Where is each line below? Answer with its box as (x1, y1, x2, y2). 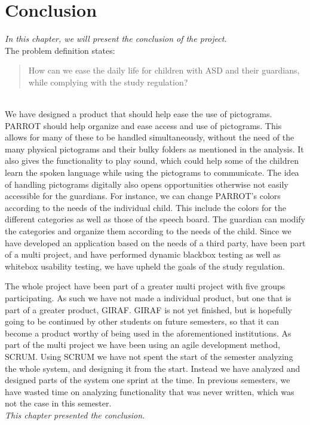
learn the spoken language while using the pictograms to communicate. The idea (5, 166, 299, 179)
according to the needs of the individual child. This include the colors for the (5, 201, 286, 213)
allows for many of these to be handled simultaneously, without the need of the (5, 131, 294, 143)
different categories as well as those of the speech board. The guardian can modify (5, 213, 305, 225)
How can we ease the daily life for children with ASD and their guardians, (28, 64, 300, 77)
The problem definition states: (5, 44, 115, 56)
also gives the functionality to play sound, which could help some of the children (5, 154, 299, 167)
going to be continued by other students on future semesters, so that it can (5, 315, 280, 328)
